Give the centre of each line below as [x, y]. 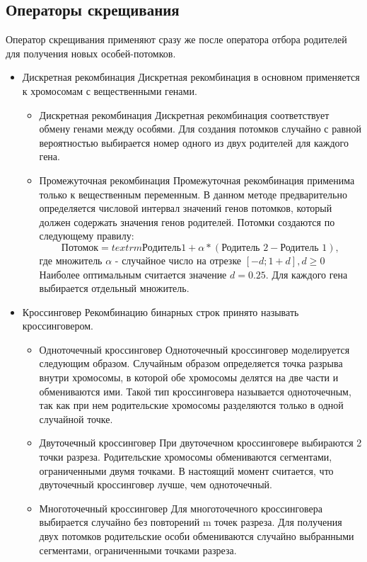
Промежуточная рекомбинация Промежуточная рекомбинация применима [197, 180]
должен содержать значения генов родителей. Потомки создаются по [187, 221]
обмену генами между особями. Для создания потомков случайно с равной [200, 129]
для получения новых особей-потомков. [91, 53]
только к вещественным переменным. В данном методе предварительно [193, 194]
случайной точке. [76, 418]
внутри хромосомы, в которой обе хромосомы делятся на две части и [189, 377]
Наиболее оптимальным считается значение [133, 274]
